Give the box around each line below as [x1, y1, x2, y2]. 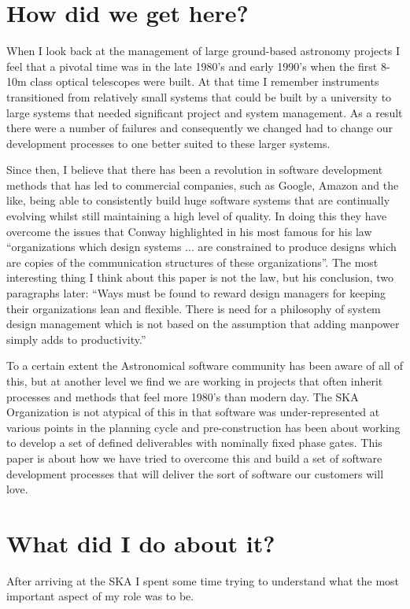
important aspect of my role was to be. [6, 588, 194, 604]
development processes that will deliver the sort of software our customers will [6, 465, 384, 482]
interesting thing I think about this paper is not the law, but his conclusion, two [6, 269, 394, 286]
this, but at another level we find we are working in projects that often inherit [6, 373, 383, 389]
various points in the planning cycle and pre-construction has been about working [6, 419, 401, 435]
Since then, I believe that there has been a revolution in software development [6, 161, 383, 178]
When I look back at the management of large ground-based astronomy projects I [6, 42, 401, 59]
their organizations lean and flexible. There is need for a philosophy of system [6, 300, 381, 316]
